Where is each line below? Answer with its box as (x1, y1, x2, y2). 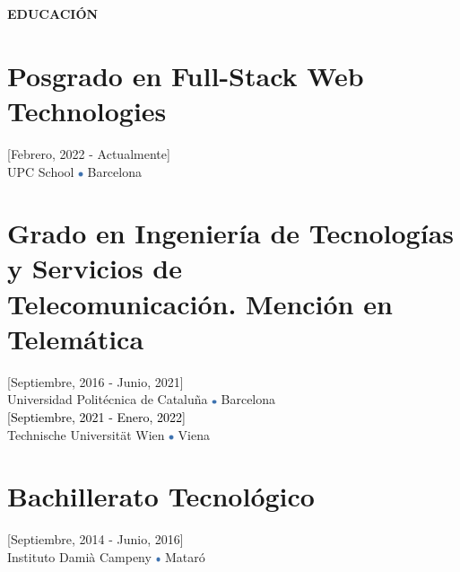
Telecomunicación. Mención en (7, 285, 393, 321)
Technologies (7, 92, 167, 128)
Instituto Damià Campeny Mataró (7, 547, 205, 566)
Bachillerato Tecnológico (7, 478, 315, 515)
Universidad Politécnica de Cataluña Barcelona (7, 390, 276, 409)
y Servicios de (7, 250, 182, 286)
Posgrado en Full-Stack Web (7, 57, 364, 93)
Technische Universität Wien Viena (7, 425, 210, 444)
